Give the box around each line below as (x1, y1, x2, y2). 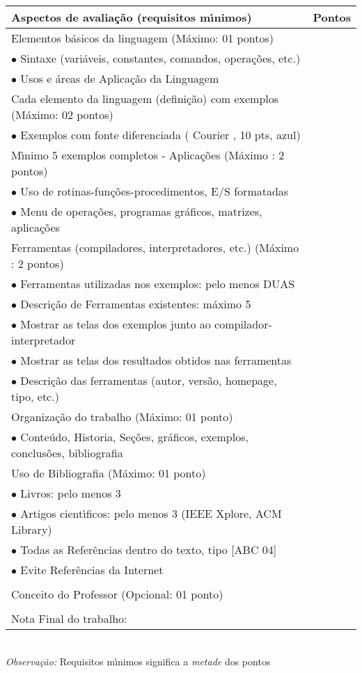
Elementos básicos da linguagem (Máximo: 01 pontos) (11, 30, 274, 46)
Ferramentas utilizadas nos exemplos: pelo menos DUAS (20, 276, 295, 292)
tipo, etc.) (11, 388, 59, 404)
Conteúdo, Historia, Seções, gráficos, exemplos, (20, 429, 249, 445)
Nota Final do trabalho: (11, 610, 127, 626)
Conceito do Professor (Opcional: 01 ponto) (11, 586, 223, 602)
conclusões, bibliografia (11, 445, 123, 461)
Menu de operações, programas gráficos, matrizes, (20, 203, 262, 219)
